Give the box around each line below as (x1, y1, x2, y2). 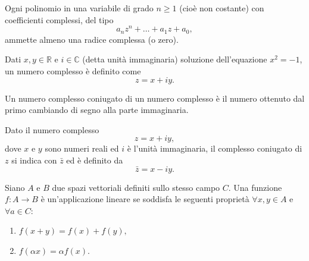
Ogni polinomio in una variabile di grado (5, 2, 154, 14)
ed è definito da (66, 153, 123, 166)
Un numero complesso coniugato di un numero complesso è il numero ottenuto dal (5, 92, 305, 104)
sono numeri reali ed (45, 142, 119, 155)
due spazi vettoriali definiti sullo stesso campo (52, 181, 220, 193)
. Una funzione (228, 181, 282, 193)
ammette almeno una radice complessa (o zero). (5, 33, 179, 45)
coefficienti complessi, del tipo (5, 13, 114, 26)
